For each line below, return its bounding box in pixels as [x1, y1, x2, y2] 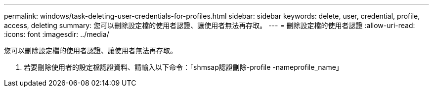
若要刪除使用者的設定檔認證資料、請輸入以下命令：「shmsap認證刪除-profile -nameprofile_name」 [24, 63, 343, 71]
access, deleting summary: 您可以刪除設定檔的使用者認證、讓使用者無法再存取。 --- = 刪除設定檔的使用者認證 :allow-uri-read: [4, 21, 415, 30]
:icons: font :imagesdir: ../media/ [4, 30, 109, 38]
